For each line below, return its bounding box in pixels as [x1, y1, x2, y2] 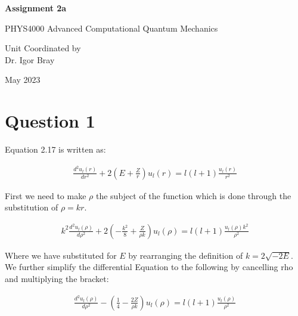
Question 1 [5, 109, 95, 133]
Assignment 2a [5, 2, 67, 14]
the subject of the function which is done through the [95, 189, 291, 202]
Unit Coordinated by [5, 42, 81, 54]
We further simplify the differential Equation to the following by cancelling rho [5, 261, 293, 273]
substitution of [5, 201, 58, 213]
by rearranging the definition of [128, 249, 243, 261]
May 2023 [5, 73, 41, 86]
